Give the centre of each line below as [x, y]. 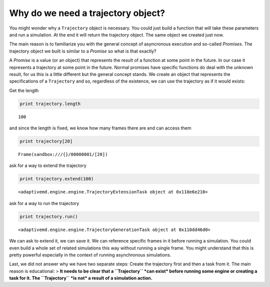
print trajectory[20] [46, 141]
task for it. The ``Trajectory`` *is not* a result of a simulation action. [81, 278]
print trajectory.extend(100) [57, 179]
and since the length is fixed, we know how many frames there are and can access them [100, 128]
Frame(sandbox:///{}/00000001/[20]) [63, 154]
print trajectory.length [50, 103]
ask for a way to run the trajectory [44, 203]
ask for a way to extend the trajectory [48, 165]
